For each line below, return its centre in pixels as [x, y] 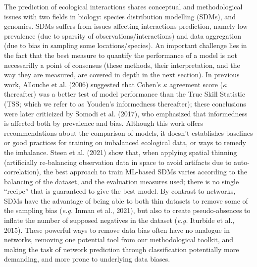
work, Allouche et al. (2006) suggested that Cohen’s [82, 84]
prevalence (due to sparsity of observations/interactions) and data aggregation [123, 35]
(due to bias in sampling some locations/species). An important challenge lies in [126, 45]
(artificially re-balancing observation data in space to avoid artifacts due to [118, 162]
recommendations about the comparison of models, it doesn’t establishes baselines [128, 133]
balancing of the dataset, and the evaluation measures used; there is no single [122, 181]
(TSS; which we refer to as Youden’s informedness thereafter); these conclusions [125, 103]
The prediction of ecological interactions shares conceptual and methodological [123, 6]
